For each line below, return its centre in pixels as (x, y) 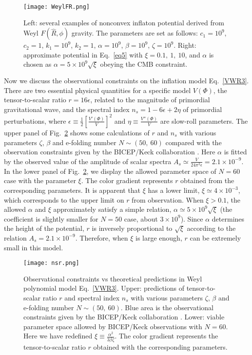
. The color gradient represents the (166, 336)
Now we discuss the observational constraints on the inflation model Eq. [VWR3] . (126, 81)
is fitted (235, 152)
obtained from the (207, 180)
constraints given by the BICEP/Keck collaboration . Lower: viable (124, 317)
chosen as (38, 64)
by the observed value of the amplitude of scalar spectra (88, 161)
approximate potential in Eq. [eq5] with (83, 54)
